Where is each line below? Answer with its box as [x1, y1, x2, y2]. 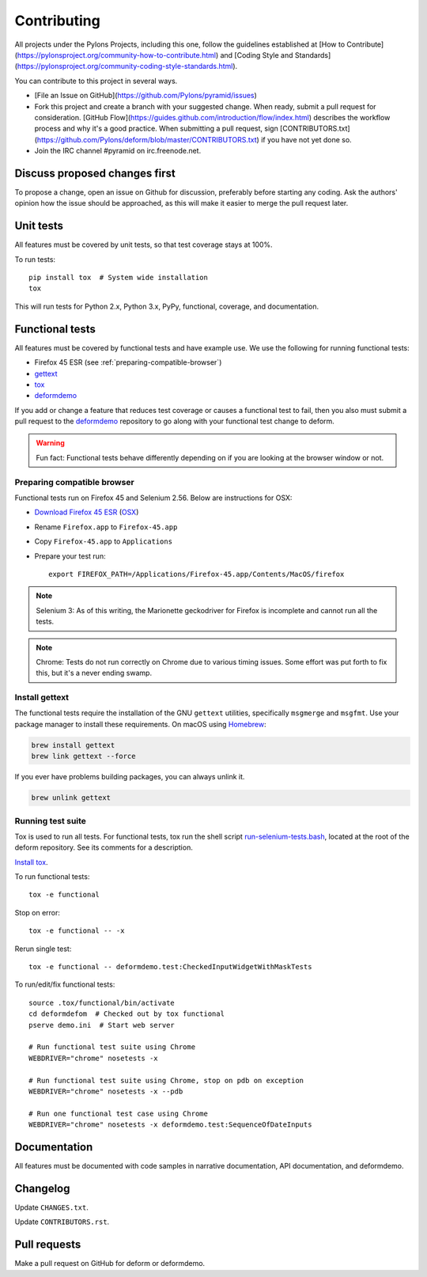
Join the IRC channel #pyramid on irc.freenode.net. [34, 146, 202, 156]
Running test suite [14, 815, 87, 826]
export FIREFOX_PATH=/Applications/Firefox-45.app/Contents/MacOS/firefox [48, 570, 345, 578]
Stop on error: [14, 908, 61, 917]
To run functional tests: [14, 872, 90, 881]
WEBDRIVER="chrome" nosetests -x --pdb [28, 1086, 183, 1096]
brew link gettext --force [31, 752, 136, 761]
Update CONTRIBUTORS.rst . [14, 1217, 110, 1226]
